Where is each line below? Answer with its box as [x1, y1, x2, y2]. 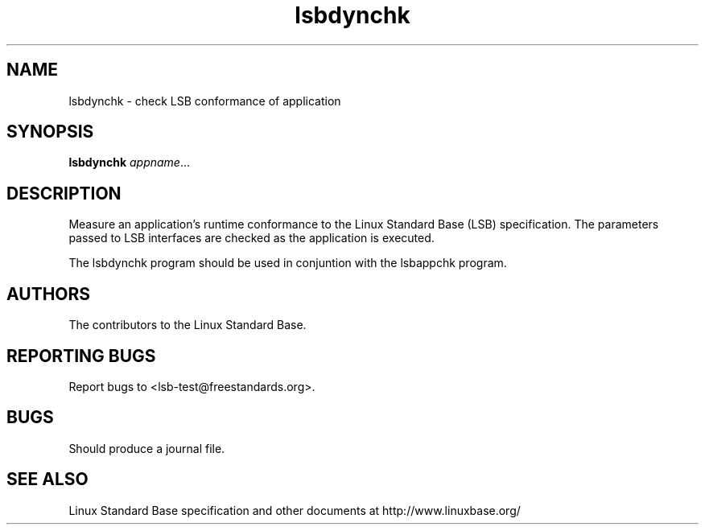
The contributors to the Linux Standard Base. [68, 318, 307, 332]
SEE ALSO [6, 469, 89, 490]
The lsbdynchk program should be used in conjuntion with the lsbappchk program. [68, 256, 507, 270]
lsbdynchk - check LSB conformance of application [68, 93, 341, 108]
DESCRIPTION [6, 183, 122, 204]
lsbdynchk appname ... [68, 155, 191, 170]
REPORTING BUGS [6, 345, 156, 366]
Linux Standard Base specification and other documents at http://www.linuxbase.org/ [68, 503, 521, 517]
